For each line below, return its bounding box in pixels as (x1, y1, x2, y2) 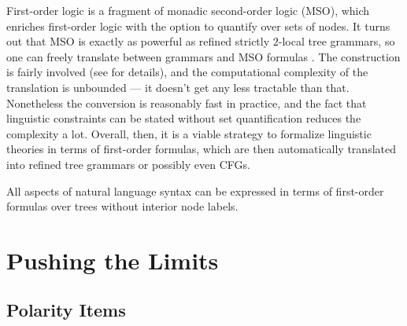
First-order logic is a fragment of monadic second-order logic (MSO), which (6, 2, 370, 18)
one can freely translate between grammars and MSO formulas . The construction (6, 48, 401, 64)
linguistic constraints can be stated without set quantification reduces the (6, 110, 361, 126)
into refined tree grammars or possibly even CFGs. (6, 156, 250, 172)
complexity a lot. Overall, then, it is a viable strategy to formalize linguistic (6, 125, 372, 141)
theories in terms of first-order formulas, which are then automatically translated (6, 141, 396, 157)
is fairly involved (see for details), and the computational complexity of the (6, 64, 368, 80)
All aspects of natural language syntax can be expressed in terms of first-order (6, 182, 384, 199)
